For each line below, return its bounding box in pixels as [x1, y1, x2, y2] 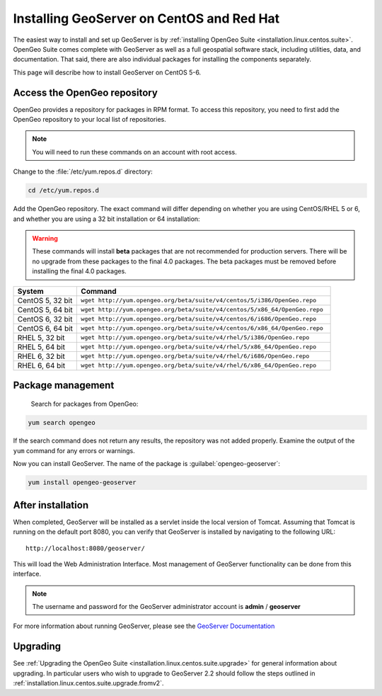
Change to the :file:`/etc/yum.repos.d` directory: [13, 167, 153, 176]
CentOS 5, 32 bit [17, 295, 73, 305]
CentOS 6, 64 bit [17, 323, 74, 333]
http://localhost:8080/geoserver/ [25, 544, 145, 552]
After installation [13, 499, 88, 511]
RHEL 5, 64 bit [17, 342, 65, 352]
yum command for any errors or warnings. [13, 446, 135, 455]
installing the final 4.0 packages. [32, 267, 127, 275]
